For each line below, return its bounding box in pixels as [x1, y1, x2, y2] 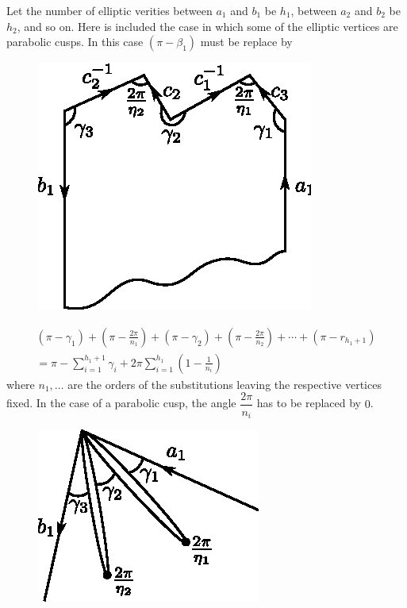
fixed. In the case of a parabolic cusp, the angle [6, 394, 236, 411]
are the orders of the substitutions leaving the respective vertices [67, 375, 382, 392]
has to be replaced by [256, 394, 361, 411]
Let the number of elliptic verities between [6, 2, 213, 18]
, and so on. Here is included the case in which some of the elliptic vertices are [17, 17, 398, 34]
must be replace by [200, 33, 293, 50]
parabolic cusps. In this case [6, 33, 144, 50]
